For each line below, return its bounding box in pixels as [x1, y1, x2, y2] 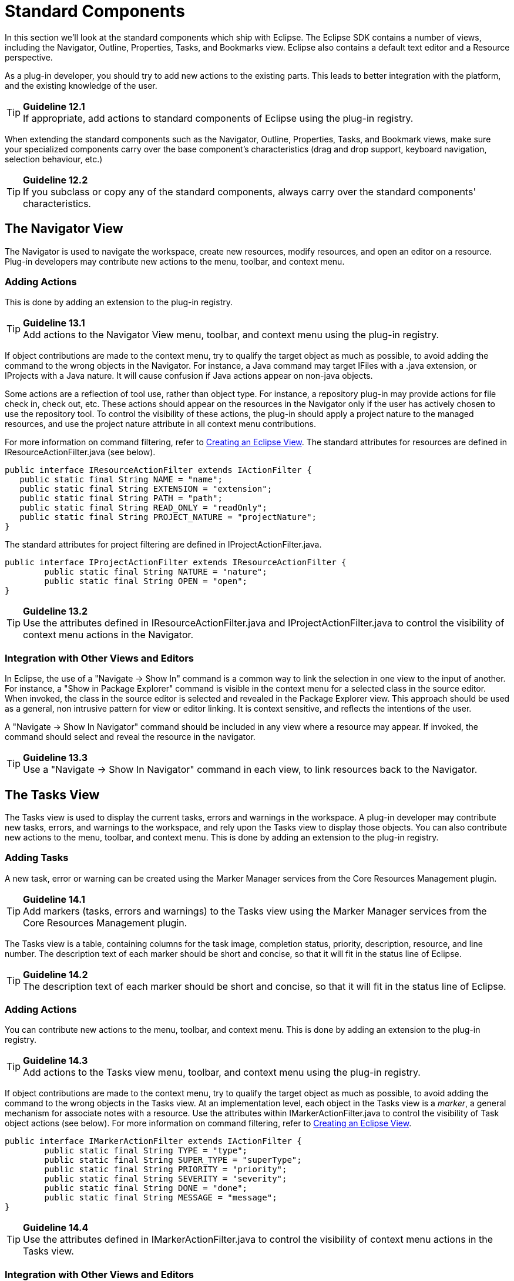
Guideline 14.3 [23, 1055, 88, 1067]
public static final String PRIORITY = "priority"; [44, 1165, 287, 1175]
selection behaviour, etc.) [5, 154, 103, 164]
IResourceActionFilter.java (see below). [5, 447, 156, 458]
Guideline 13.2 [23, 605, 88, 618]
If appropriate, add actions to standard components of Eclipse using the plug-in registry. [23, 112, 414, 124]
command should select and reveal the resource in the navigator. [5, 732, 256, 742]
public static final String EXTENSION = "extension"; [19, 484, 273, 494]
